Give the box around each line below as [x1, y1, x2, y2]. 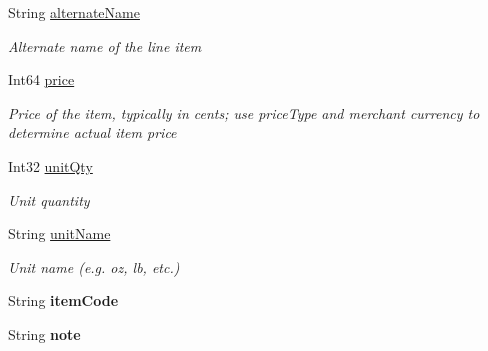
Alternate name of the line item [8, 35, 202, 56]
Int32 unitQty [8, 155, 93, 176]
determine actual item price [8, 122, 177, 143]
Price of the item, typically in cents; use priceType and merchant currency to [8, 102, 480, 123]
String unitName [8, 223, 111, 244]
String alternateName [8, 2, 140, 22]
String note [8, 323, 81, 344]
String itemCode [8, 290, 119, 311]
